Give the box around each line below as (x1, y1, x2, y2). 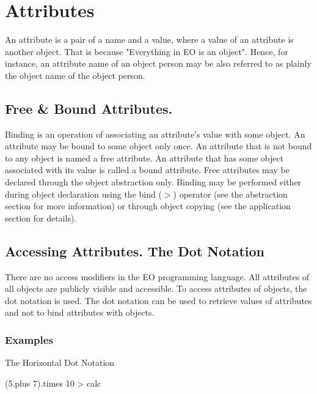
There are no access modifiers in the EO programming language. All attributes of (5, 270, 310, 283)
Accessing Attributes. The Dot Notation (5, 241, 265, 260)
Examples (5, 332, 53, 347)
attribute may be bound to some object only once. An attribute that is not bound (5, 139, 312, 152)
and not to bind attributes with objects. (5, 306, 155, 319)
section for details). (5, 211, 77, 224)
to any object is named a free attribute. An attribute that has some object (5, 151, 284, 164)
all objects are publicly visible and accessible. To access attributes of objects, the (5, 282, 307, 295)
